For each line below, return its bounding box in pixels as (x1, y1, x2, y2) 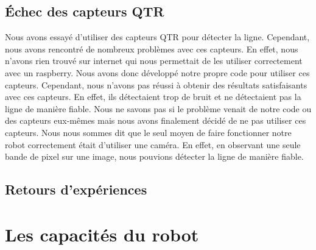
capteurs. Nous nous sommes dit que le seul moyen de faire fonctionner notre (5, 126, 292, 138)
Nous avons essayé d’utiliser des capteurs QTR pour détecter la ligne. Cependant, (5, 30, 310, 43)
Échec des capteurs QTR (5, 2, 164, 21)
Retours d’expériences (5, 180, 147, 199)
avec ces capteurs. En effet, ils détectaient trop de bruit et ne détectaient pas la (5, 90, 301, 103)
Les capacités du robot (5, 221, 199, 246)
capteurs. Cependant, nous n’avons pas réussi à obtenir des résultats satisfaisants (5, 78, 307, 91)
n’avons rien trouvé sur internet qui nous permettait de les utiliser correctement (5, 54, 303, 67)
